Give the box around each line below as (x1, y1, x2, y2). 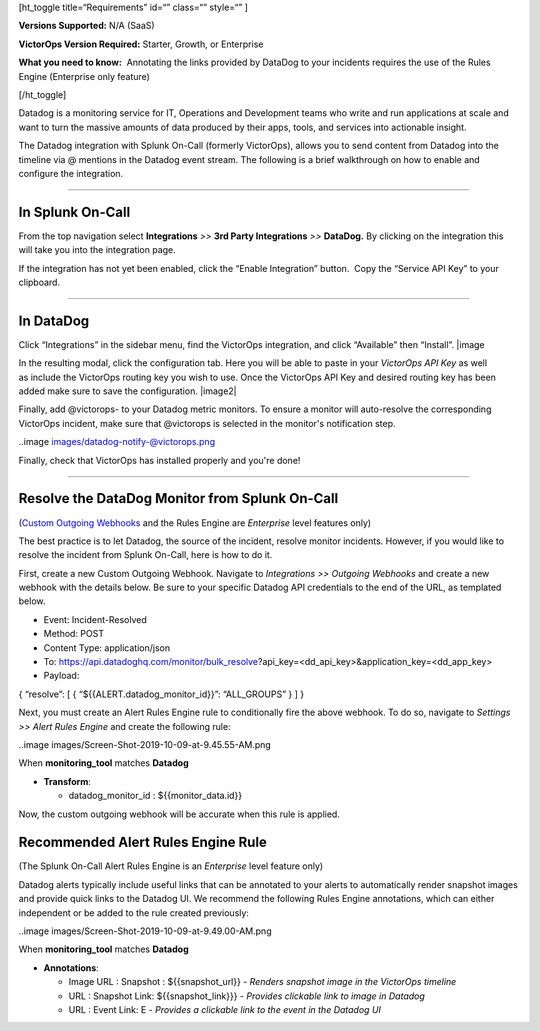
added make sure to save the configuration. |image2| (18, 385, 237, 397)
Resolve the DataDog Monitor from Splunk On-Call (18, 490, 339, 507)
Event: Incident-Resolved (43, 613, 147, 625)
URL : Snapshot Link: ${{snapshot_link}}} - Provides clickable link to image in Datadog (68, 990, 425, 1002)
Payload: (43, 670, 80, 682)
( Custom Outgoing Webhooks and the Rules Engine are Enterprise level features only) (18, 516, 372, 529)
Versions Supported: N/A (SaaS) (18, 20, 155, 32)
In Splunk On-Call (18, 203, 131, 220)
